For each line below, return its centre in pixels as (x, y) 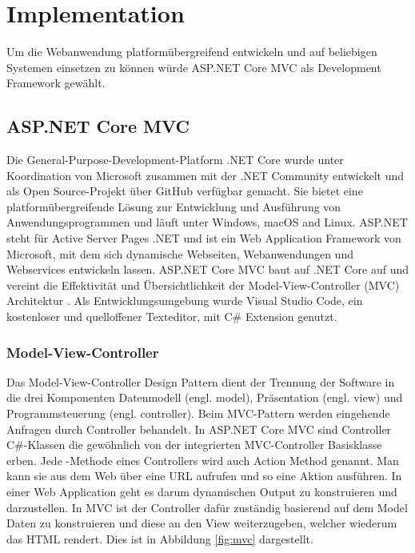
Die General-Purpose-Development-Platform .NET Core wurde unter (175, 160)
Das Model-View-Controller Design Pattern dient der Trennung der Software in (201, 381)
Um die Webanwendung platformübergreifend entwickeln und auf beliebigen (192, 52)
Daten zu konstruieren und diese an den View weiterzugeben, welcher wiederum (202, 523)
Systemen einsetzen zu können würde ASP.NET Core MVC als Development (194, 67)
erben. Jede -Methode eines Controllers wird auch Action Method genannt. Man (203, 460)
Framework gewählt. (56, 83)
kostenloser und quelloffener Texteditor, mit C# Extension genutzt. (172, 317)
